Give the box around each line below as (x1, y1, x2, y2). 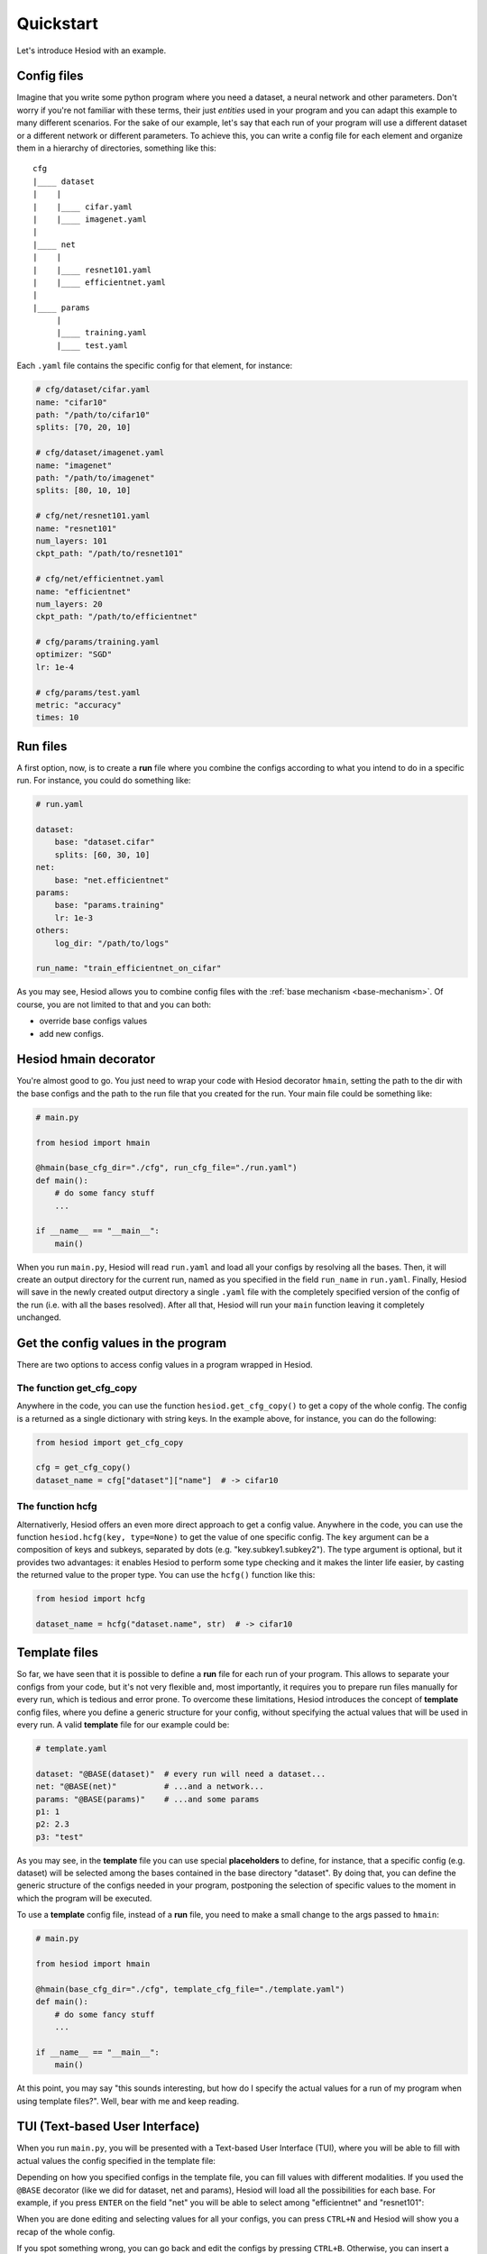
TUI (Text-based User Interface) (16, 2119, 200, 2134)
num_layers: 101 (35, 536, 108, 545)
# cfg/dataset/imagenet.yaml (35, 447, 165, 458)
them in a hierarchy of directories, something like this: (16, 142, 216, 153)
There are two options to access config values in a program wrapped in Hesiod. (16, 1360, 313, 1370)
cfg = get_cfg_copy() (35, 1462, 132, 1473)
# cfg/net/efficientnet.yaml (35, 573, 165, 584)
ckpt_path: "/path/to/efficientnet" (35, 611, 198, 622)
